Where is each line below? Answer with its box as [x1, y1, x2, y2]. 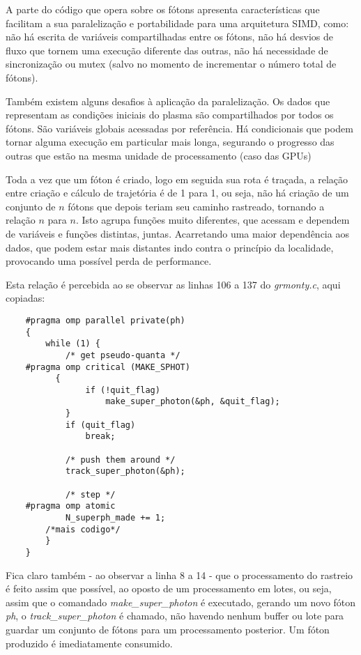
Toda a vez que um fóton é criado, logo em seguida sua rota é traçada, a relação [6, 171, 348, 186]
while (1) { [45, 339, 101, 349]
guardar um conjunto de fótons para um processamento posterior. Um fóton [6, 622, 330, 637]
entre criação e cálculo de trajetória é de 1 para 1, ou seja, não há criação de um [6, 185, 349, 200]
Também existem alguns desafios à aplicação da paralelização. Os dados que [6, 93, 330, 108]
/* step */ [65, 489, 116, 500]
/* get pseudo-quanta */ [65, 350, 180, 360]
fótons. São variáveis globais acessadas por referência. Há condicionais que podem [6, 121, 353, 135]
